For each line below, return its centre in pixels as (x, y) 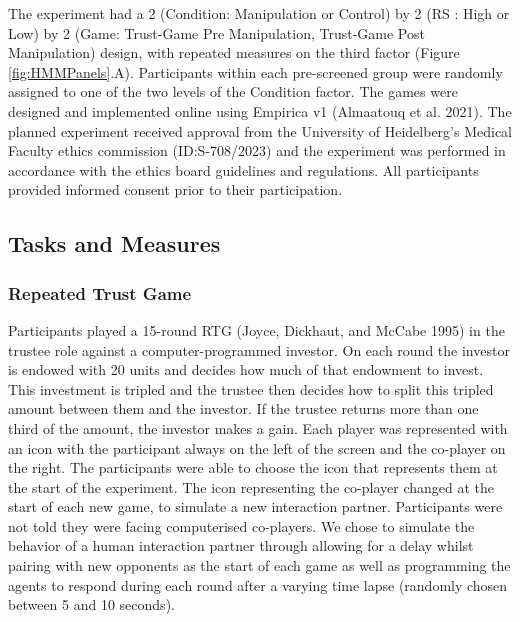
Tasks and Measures (114, 243)
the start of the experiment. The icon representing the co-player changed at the (251, 486)
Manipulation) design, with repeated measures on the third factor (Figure (234, 52)
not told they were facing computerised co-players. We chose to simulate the (241, 525)
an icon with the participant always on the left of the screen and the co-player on (257, 447)
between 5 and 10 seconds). (91, 604)
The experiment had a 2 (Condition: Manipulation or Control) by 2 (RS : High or (259, 13)
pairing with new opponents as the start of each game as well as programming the (259, 565)
